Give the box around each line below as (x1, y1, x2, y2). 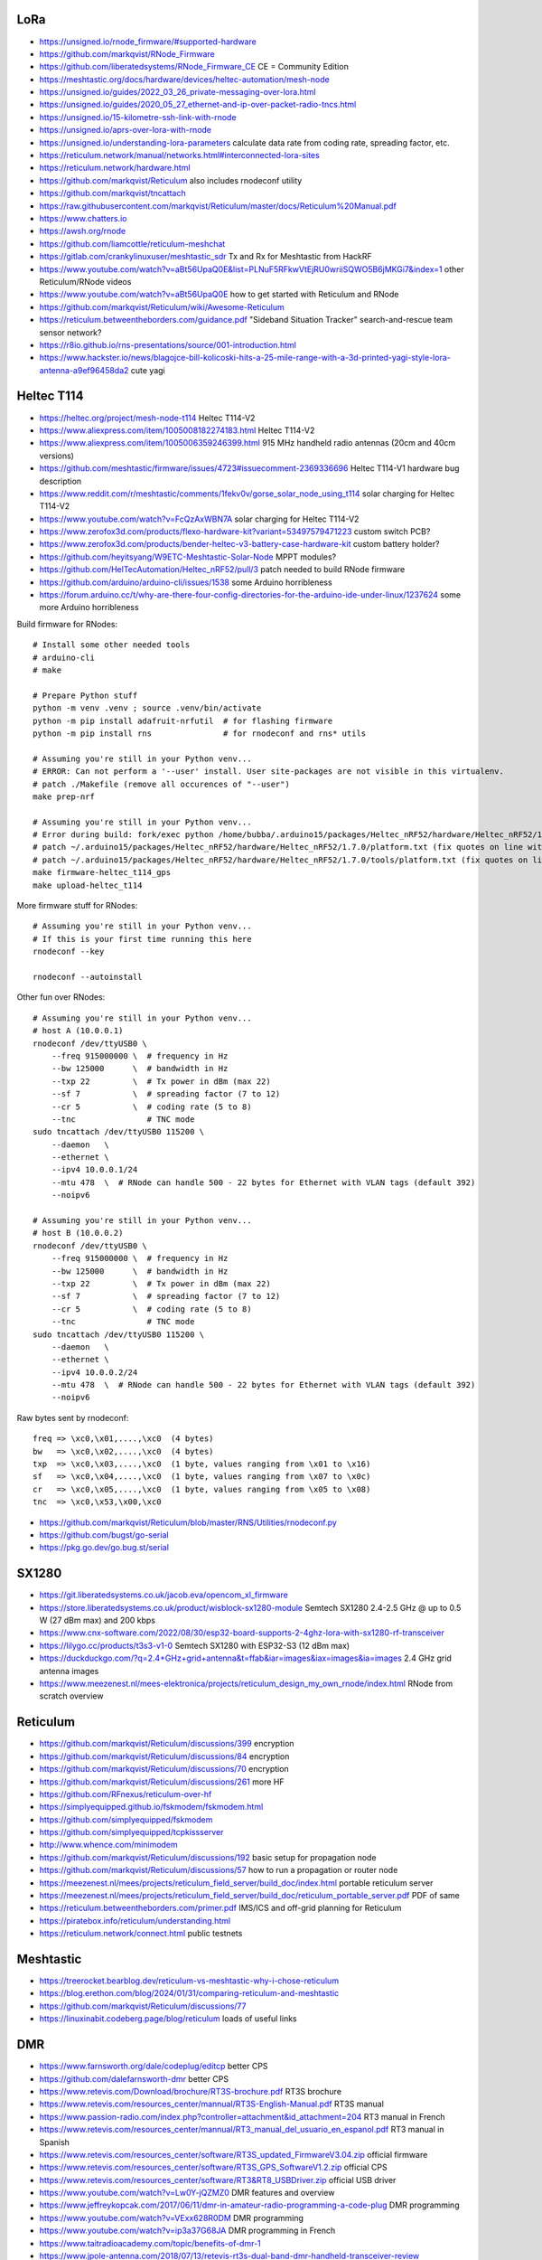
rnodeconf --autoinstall (33, 972, 143, 982)
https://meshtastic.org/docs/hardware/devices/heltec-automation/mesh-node (39, 73, 330, 85)
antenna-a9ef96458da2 (39, 364, 129, 375)
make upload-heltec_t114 (33, 880, 143, 890)
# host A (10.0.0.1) (33, 1026, 124, 1036)
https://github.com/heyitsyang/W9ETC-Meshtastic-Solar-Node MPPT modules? (39, 551, 337, 562)
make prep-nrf (33, 791, 95, 802)
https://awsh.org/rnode (39, 226, 126, 237)
